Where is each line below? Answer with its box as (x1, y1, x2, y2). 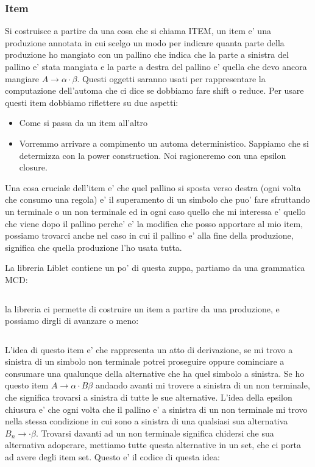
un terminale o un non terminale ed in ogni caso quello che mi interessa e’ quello (5, 205, 306, 217)
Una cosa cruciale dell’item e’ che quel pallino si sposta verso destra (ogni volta (5, 181, 301, 194)
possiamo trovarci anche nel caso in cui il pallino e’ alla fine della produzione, (5, 229, 294, 242)
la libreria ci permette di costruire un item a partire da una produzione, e (5, 302, 280, 315)
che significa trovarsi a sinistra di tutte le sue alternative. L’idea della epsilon (5, 391, 292, 404)
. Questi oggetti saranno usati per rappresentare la (77, 72, 266, 85)
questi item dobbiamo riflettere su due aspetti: (5, 96, 179, 108)
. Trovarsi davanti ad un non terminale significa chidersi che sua (35, 426, 274, 439)
